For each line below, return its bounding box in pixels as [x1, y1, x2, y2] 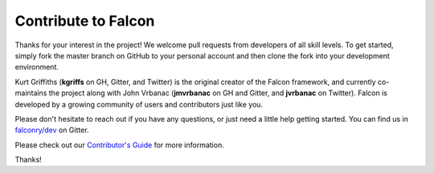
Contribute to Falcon [14, 12, 155, 30]
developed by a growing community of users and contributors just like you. [14, 99, 264, 109]
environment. [14, 62, 59, 72]
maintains [14, 88, 47, 98]
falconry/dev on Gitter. [14, 125, 89, 135]
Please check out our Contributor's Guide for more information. [14, 140, 224, 150]
